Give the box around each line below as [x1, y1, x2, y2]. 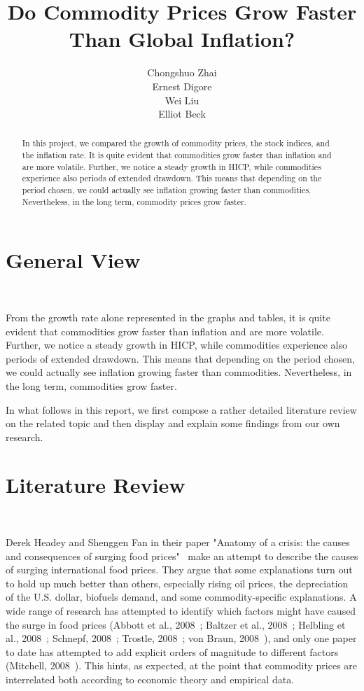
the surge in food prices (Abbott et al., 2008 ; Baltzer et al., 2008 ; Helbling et [6, 617, 346, 631]
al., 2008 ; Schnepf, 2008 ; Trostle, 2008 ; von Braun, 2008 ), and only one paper [6, 631, 357, 645]
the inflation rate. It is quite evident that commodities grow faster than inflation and [22, 149, 332, 161]
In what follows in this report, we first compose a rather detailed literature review [6, 402, 357, 417]
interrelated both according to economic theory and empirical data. [6, 671, 295, 686]
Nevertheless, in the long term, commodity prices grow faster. [22, 195, 246, 207]
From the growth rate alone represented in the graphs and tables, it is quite [6, 309, 330, 324]
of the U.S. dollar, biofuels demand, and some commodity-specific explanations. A [6, 589, 357, 604]
